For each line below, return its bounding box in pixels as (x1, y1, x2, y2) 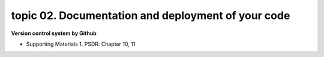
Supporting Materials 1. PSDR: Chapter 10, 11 (26, 40, 136, 47)
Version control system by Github (11, 30, 97, 37)
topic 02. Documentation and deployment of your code (11, 9, 290, 22)
